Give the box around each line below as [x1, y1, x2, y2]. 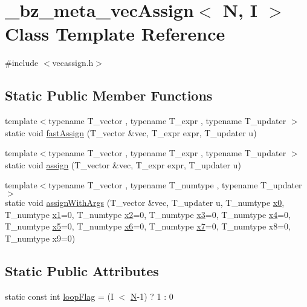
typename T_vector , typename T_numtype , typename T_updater [48, 179, 302, 191]
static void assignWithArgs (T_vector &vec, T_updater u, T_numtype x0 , [5, 196, 285, 209]
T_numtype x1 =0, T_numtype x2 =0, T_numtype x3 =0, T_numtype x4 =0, [5, 208, 291, 220]
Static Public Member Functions [5, 86, 213, 105]
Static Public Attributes [5, 261, 159, 280]
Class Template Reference [5, 21, 225, 46]
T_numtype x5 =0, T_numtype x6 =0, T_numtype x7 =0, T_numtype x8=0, [5, 220, 291, 233]
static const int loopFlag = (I [5, 289, 114, 302]
